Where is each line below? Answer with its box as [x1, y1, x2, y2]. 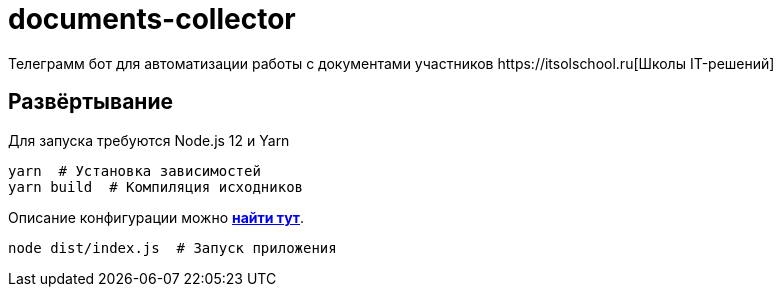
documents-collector [8, 2, 296, 36]
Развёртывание [8, 89, 173, 115]
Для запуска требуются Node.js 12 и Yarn [8, 131, 290, 149]
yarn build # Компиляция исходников [8, 178, 304, 195]
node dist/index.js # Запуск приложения [8, 239, 337, 256]
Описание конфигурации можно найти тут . [8, 208, 305, 226]
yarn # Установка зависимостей [8, 162, 261, 179]
